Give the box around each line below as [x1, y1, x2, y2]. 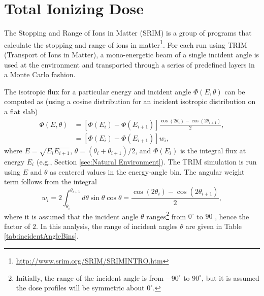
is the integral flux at [180, 145, 246, 155]
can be [224, 86, 245, 96]
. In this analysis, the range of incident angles [36, 220, 178, 231]
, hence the [215, 211, 249, 221]
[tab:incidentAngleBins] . [4, 231, 79, 241]
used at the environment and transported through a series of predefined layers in [4, 59, 255, 70]
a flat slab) [4, 106, 38, 116]
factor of [4, 220, 30, 231]
